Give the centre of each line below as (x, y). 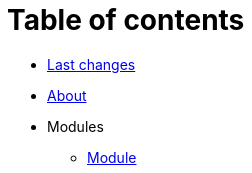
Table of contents (126, 20)
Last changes (91, 64)
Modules (75, 126)
